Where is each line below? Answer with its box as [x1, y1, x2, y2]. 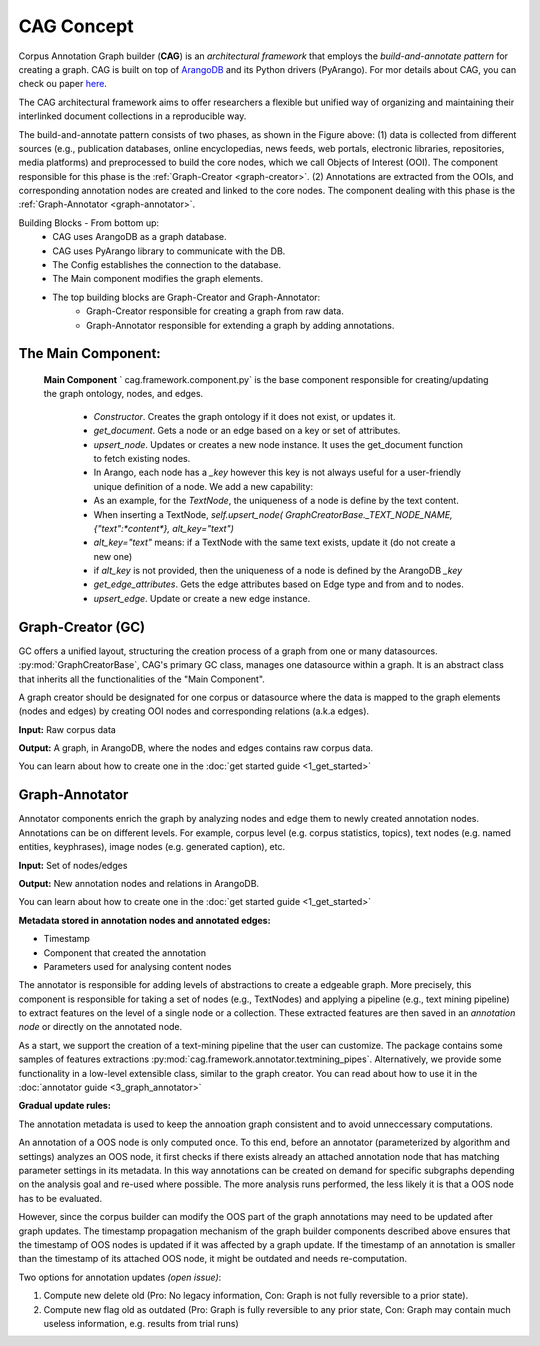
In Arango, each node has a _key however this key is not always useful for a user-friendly [93, 466, 462, 479]
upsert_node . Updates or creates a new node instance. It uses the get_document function [93, 438, 464, 450]
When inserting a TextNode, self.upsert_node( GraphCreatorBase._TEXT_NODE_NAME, [93, 508, 454, 520]
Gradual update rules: [18, 1100, 112, 1112]
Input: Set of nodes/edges [18, 859, 128, 871]
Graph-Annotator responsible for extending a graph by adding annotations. [86, 319, 395, 331]
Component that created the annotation [43, 946, 207, 959]
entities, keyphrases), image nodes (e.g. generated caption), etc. [18, 841, 286, 853]
